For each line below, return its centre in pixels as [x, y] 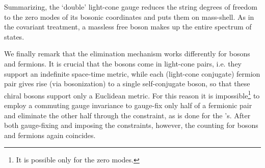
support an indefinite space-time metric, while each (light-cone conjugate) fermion [132, 73]
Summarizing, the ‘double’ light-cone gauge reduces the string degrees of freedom [131, 7]
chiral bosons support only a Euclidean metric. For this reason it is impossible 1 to [132, 94]
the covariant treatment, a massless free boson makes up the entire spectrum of [128, 27]
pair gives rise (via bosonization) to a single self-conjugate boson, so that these [127, 83]
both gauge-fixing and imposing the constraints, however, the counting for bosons [131, 125]
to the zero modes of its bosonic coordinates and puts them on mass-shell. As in [129, 16]
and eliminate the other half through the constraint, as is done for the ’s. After [127, 115]
